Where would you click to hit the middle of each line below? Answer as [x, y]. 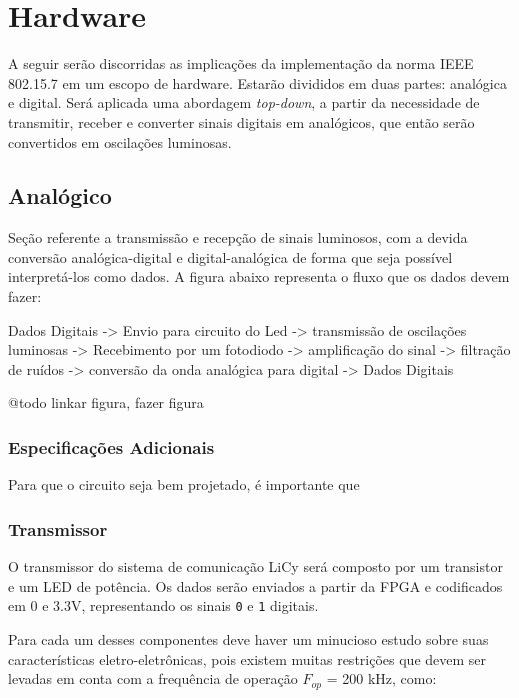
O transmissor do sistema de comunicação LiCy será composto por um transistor [255, 566]
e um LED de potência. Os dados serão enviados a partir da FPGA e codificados [255, 585]
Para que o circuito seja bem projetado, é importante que [184, 484]
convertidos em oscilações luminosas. [120, 141]
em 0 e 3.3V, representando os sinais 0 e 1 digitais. [163, 605]
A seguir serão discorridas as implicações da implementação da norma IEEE [241, 63]
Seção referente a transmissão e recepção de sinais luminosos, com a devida [238, 237]
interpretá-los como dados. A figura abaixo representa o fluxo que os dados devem [259, 276]
